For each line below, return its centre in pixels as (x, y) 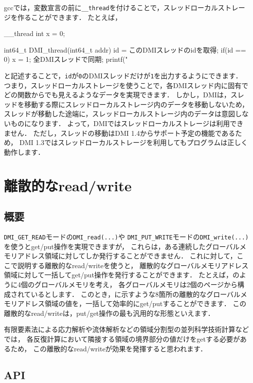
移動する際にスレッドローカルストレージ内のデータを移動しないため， (136, 104)
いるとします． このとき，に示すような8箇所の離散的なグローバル (136, 294)
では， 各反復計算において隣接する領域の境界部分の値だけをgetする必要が (122, 339)
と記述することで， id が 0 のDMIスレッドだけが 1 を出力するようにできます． (123, 76)
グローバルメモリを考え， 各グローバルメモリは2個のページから (136, 284)
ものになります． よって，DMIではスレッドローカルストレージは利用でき (127, 123)
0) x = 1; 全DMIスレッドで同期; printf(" (66, 59)
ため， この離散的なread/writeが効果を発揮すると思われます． (109, 348)
